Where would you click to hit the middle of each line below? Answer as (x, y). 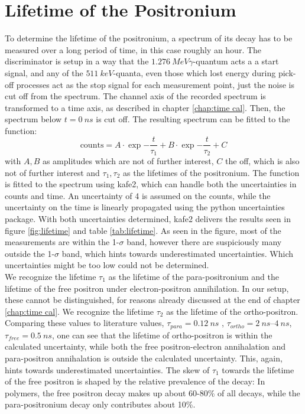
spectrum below (33, 119)
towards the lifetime (258, 369)
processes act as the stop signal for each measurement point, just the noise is (155, 84)
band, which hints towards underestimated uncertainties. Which (178, 253)
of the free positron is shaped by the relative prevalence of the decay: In (135, 381)
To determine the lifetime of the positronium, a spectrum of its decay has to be (149, 38)
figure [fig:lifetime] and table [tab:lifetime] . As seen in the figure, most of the (143, 230)
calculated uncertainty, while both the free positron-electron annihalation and (145, 346)
